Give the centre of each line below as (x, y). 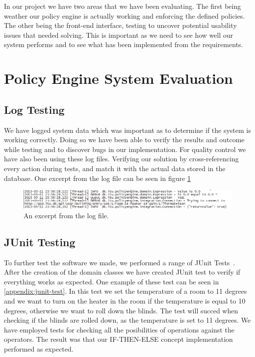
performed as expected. (39, 348)
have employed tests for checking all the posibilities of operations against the (119, 329)
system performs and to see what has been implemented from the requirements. (124, 44)
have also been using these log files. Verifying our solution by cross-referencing (121, 159)
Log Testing (34, 109)
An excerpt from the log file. (66, 215)
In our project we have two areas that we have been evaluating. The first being (123, 6)
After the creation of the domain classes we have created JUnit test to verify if (122, 272)
